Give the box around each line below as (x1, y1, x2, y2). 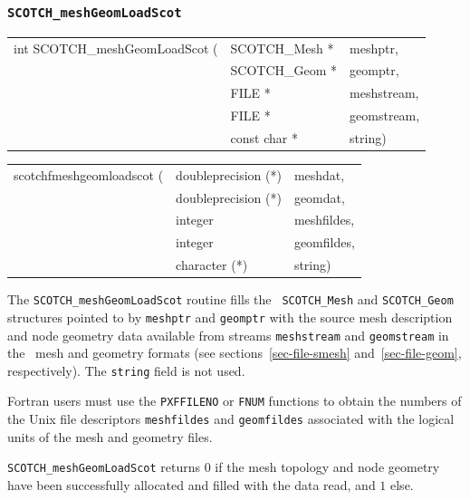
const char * (230, 128, 298, 147)
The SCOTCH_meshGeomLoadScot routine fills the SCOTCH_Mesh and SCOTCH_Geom (7, 290, 454, 309)
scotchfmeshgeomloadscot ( (14, 165, 164, 184)
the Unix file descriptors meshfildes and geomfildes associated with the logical (7, 409, 455, 428)
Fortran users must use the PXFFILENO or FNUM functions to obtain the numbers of (7, 391, 462, 410)
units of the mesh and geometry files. (7, 427, 213, 446)
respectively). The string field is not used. (7, 361, 245, 380)
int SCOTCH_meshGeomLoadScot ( (14, 38, 218, 57)
